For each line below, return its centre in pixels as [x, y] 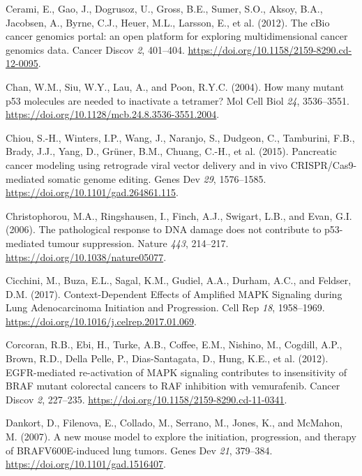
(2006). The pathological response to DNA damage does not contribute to [164, 229]
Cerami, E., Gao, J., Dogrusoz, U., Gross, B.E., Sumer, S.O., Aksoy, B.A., [164, 8]
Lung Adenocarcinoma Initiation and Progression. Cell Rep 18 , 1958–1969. [165, 307]
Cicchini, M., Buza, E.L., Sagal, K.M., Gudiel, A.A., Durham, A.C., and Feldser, [179, 280]
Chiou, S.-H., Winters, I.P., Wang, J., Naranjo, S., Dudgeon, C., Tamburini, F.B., [180, 137]
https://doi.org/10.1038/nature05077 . [86, 256]
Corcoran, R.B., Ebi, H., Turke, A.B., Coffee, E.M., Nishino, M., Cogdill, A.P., [174, 344]
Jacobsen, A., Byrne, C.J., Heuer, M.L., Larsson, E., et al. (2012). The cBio [168, 22]
